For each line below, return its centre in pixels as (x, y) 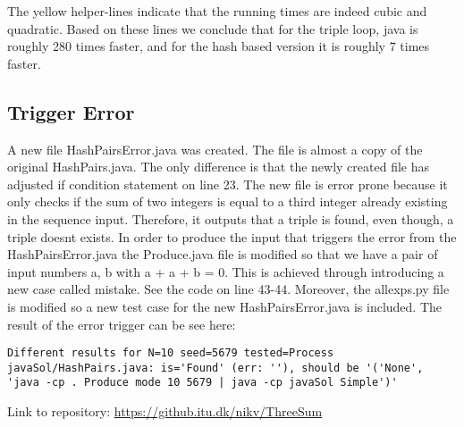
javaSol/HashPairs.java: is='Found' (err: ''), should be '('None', (215, 368)
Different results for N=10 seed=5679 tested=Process (171, 353)
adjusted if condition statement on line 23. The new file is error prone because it (228, 184)
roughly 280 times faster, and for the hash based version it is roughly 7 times (219, 46)
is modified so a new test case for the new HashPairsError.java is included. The (225, 306)
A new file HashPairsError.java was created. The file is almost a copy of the (215, 149)
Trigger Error (71, 111)
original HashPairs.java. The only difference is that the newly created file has (218, 167)
